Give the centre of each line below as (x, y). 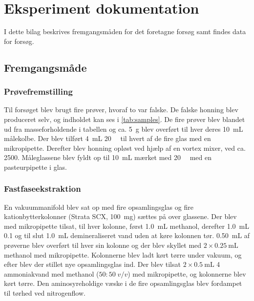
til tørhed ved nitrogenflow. (45, 293)
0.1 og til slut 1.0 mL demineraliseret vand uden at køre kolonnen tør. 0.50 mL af (127, 235)
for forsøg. (19, 41)
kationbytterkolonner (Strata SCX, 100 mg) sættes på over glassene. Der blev (120, 216)
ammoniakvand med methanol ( (52, 273)
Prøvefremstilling (38, 91)
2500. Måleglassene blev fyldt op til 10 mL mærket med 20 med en (108, 157)
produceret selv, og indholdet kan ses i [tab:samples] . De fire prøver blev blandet (125, 119)
